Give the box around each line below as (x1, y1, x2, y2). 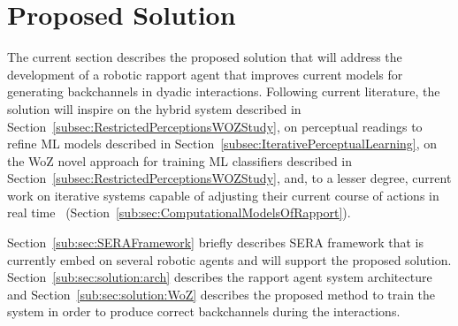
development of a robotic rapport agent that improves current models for (7, 64, 403, 83)
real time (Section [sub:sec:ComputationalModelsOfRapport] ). (7, 203, 351, 222)
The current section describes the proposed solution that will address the (7, 48, 402, 66)
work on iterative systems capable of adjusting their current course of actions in (7, 186, 439, 204)
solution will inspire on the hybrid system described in (7, 99, 302, 118)
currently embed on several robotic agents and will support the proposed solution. (7, 250, 452, 269)
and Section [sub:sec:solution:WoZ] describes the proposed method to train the (7, 284, 436, 303)
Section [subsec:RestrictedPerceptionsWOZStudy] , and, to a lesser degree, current (7, 169, 452, 187)
